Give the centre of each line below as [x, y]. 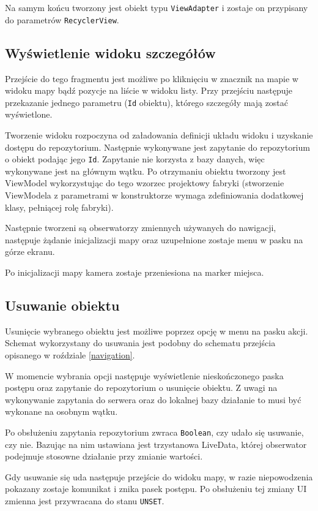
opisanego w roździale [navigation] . [70, 354]
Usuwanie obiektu [62, 305]
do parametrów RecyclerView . [62, 19]
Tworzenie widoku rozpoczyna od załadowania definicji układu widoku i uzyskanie [159, 134]
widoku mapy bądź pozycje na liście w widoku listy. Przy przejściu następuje [149, 90]
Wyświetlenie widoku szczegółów [110, 52]
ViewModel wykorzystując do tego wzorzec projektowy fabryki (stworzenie [145, 183]
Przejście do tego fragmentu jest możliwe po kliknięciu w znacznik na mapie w [152, 78]
